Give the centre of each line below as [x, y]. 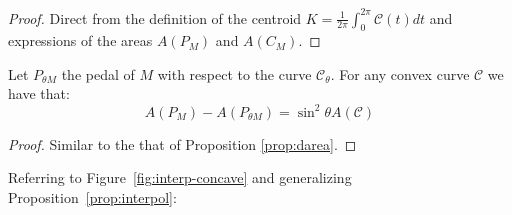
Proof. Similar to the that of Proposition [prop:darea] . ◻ [182, 143]
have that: [39, 93]
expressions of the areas [80, 40]
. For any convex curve [400, 73]
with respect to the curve [234, 73]
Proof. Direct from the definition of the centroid [155, 17]
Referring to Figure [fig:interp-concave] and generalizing [180, 177]
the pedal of [98, 73]
